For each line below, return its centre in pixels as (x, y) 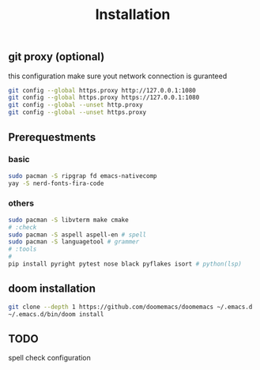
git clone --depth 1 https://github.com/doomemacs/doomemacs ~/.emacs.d (130, 307)
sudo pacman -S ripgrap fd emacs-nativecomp (83, 176)
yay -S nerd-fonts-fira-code (56, 183)
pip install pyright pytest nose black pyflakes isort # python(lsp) (125, 264)
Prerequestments (52, 137)
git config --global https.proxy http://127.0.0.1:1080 (102, 90)
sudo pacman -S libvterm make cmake (68, 220)
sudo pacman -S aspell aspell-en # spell (77, 235)
